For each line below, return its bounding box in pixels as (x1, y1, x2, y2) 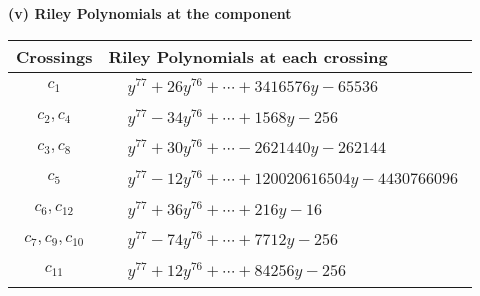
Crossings (16, 44, 93, 68)
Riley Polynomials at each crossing (108, 44, 388, 68)
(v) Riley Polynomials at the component (8, 3, 292, 23)
